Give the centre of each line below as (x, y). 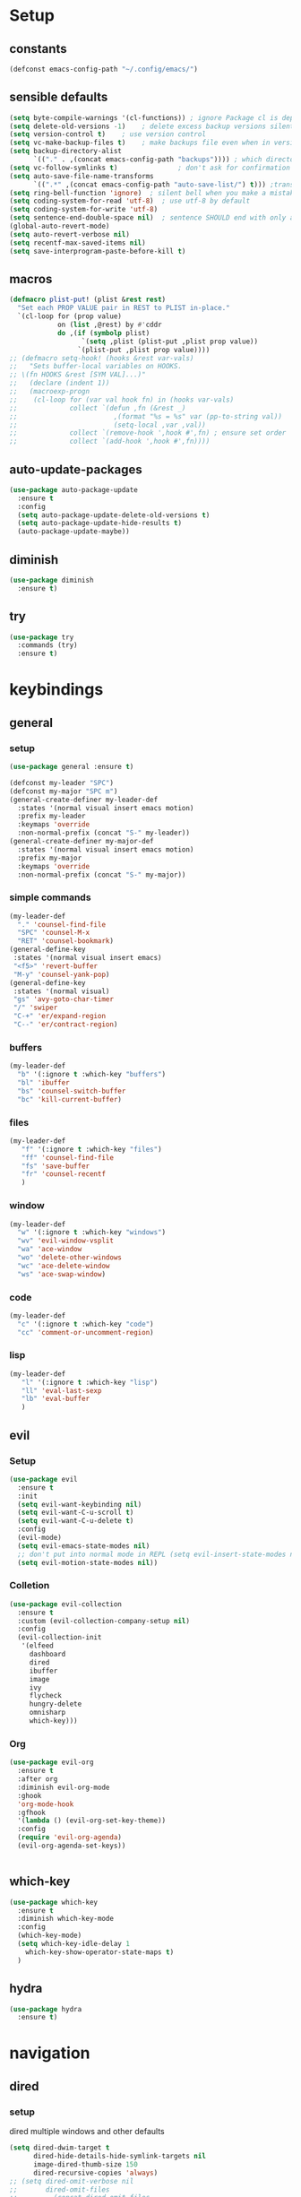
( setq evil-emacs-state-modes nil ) (84, 1546)
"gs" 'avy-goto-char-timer (64, 999)
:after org (38, 1779)
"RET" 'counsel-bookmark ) (66, 941)
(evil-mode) (40, 1538)
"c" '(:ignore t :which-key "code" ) (86, 1324)
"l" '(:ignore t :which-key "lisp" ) (90, 1382)
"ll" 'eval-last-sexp (61, 1390)
